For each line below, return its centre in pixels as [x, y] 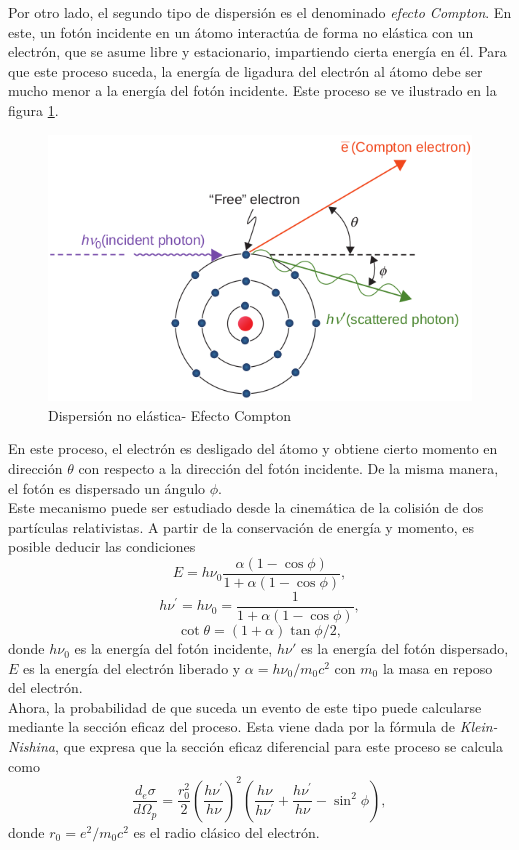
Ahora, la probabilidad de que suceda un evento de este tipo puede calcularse [245, 706]
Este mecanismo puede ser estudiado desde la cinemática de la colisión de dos [246, 507]
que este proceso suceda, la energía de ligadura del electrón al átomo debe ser [245, 70]
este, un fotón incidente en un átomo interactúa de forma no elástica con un [241, 31]
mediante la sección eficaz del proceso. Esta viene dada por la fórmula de [231, 726]
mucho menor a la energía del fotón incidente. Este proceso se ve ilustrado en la [252, 90]
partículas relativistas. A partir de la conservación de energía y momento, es [241, 526]
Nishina [31, 746]
